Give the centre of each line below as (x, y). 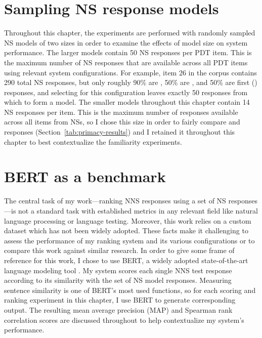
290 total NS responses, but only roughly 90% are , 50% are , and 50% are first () (131, 82)
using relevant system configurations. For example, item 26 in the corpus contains (130, 72)
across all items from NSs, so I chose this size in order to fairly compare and (122, 122)
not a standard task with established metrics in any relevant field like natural (138, 210)
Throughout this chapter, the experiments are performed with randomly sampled (130, 33)
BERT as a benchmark (85, 176)
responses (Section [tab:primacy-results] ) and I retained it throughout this (120, 132)
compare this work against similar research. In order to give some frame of (119, 250)
